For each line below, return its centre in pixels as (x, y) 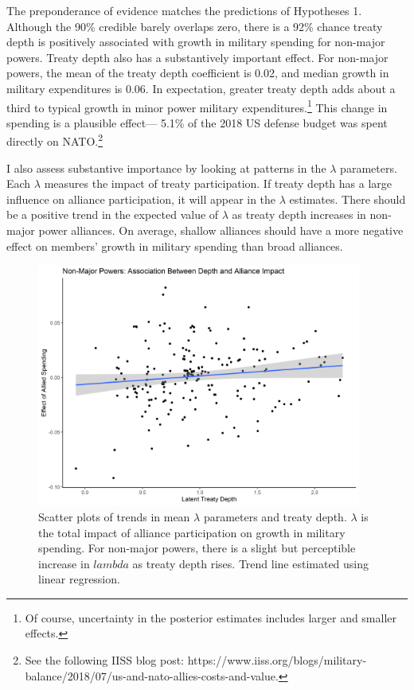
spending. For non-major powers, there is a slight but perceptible (197, 548)
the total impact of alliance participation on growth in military (192, 532)
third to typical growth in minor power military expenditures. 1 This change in (197, 106)
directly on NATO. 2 (55, 140)
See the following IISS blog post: (105, 660)
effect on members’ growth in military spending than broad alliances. (175, 246)
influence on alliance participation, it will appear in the (141, 199)
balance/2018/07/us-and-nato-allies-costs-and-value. (152, 675)
